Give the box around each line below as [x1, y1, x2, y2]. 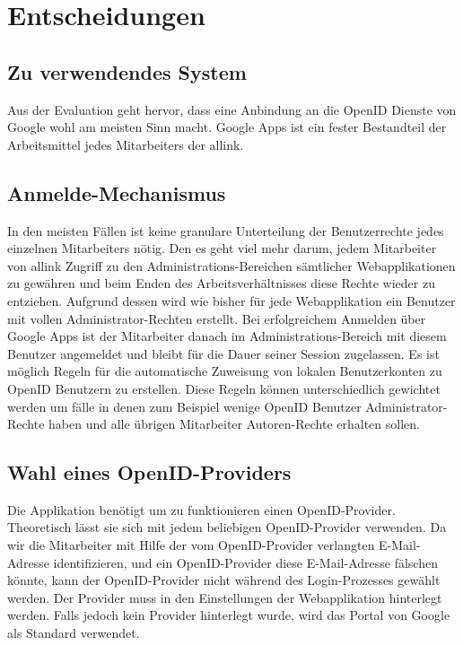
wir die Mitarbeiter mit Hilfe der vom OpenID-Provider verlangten [7, 536, 375, 554]
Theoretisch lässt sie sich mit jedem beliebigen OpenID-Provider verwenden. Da [7, 518, 447, 536]
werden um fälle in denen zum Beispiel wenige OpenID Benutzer [7, 397, 362, 415]
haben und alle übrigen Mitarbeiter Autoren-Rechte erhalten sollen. [48, 414, 420, 433]
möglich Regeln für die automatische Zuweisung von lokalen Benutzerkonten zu [7, 362, 442, 380]
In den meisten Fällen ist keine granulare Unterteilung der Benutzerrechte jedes [7, 221, 444, 240]
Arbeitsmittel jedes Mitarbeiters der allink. [7, 135, 244, 153]
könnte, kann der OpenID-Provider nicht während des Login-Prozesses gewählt [7, 571, 441, 589]
